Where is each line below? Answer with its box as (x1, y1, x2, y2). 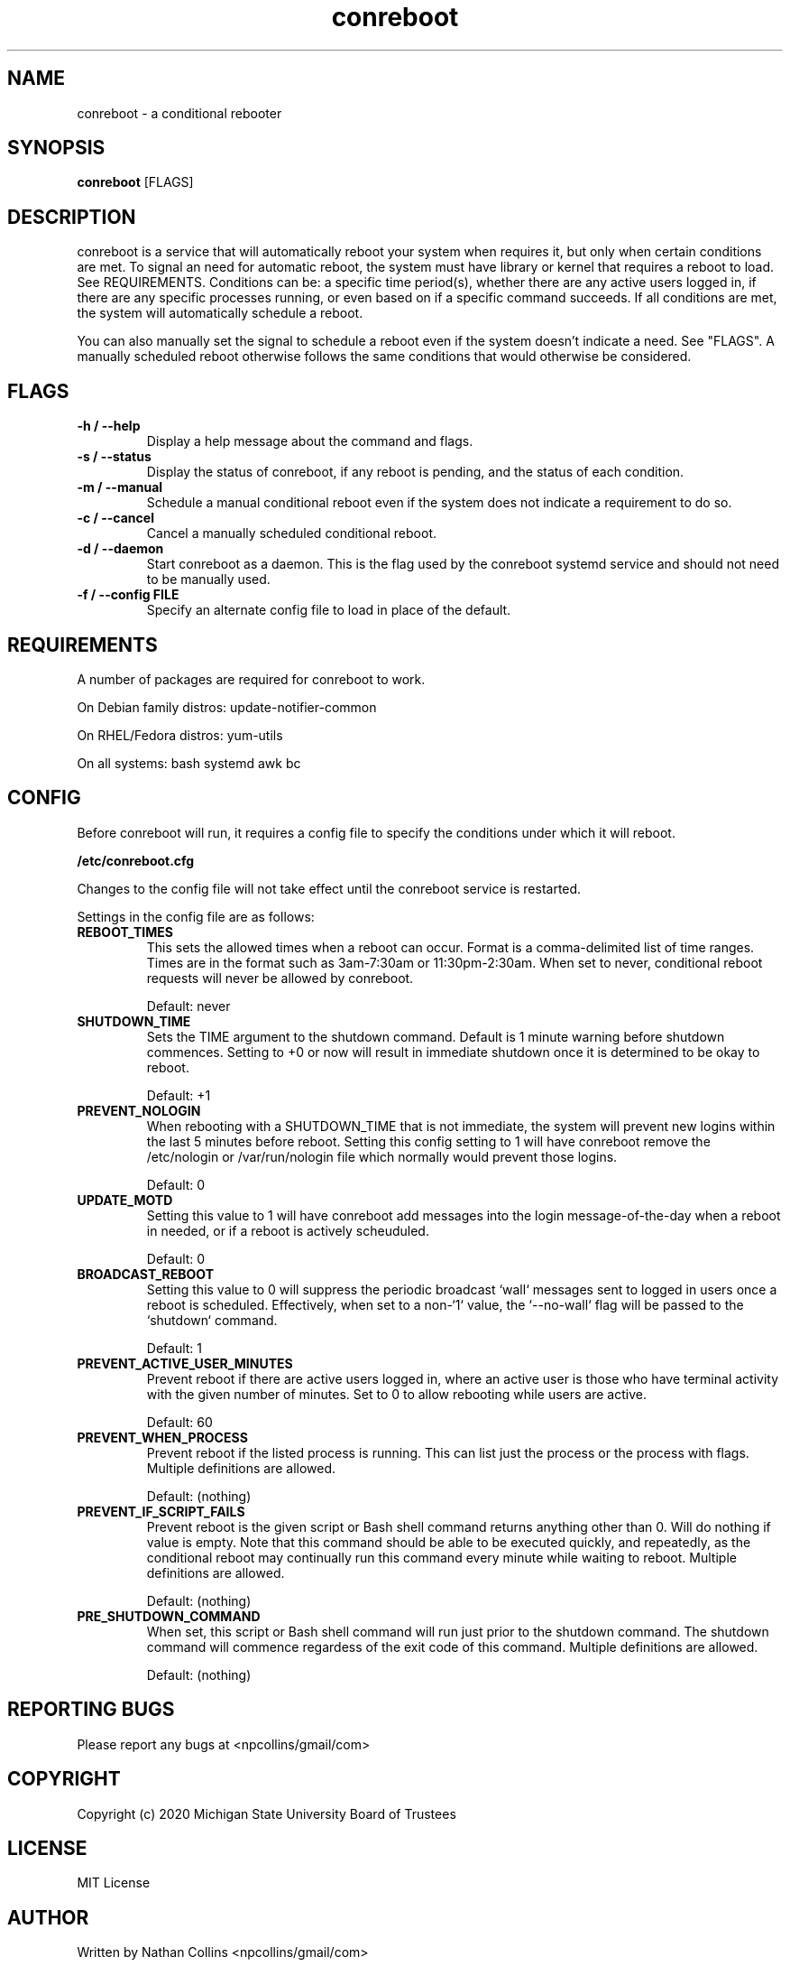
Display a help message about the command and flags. (146, 433, 473, 450)
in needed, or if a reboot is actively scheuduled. (146, 1222, 429, 1238)
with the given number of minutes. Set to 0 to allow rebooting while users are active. (146, 1386, 647, 1402)
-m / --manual (77, 479, 163, 496)
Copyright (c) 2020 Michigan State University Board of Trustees (77, 1805, 456, 1822)
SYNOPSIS (7, 136, 106, 160)
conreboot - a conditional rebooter (77, 105, 282, 121)
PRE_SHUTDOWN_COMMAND (77, 1608, 261, 1624)
